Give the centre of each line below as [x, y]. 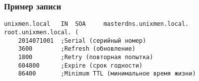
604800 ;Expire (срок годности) [80, 65]
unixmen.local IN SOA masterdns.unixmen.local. [97, 24]
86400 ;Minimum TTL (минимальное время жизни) [107, 74]
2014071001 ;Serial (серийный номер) [82, 40]
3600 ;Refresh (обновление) [77, 49]
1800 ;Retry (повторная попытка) [86, 57]
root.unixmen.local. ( [41, 32]
